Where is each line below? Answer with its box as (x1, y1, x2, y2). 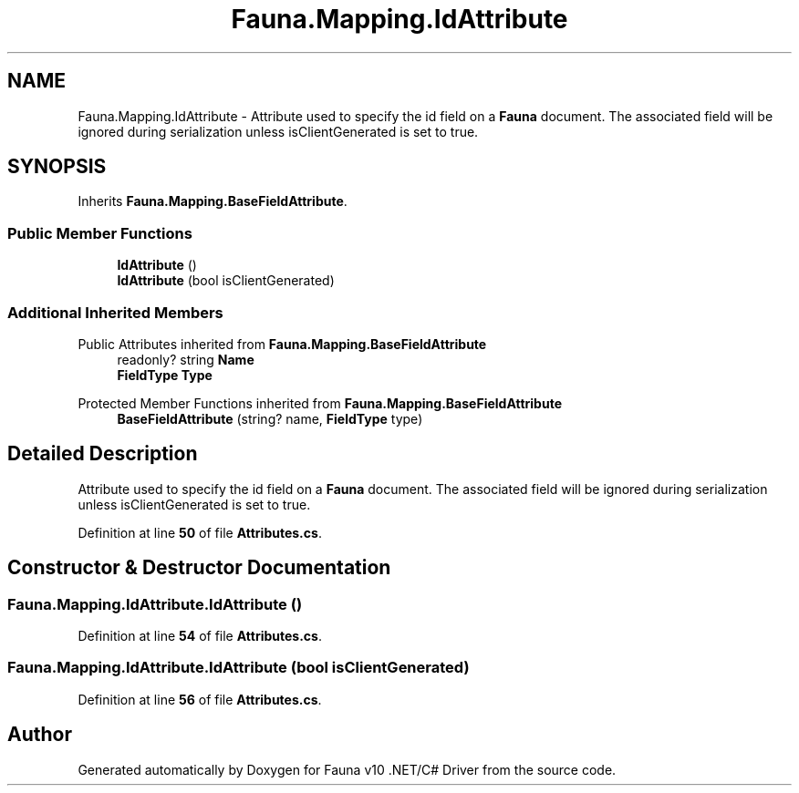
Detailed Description (7, 442, 198, 466)
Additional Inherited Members (7, 303, 223, 322)
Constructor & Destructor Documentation (7, 556, 391, 580)
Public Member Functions (7, 223, 192, 242)
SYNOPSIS (7, 155, 107, 179)
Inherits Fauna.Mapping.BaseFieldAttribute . (78, 193, 348, 210)
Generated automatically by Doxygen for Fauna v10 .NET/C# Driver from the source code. (78, 761, 617, 778)
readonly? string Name (117, 351, 254, 367)
